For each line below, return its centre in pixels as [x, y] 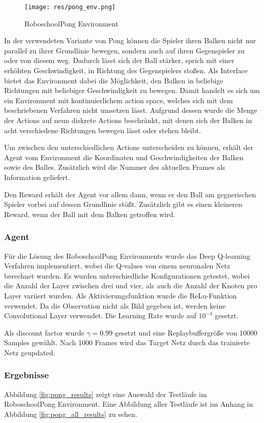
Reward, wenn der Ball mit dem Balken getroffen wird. [90, 214]
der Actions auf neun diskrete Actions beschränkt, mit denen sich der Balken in [128, 120]
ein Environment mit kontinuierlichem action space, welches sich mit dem [119, 100]
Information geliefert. [37, 177]
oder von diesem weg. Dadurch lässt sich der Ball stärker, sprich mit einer [119, 60]
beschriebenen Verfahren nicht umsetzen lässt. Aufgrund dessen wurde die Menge [131, 110]
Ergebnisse [26, 375]
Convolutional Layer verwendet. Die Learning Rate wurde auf [100, 315]
